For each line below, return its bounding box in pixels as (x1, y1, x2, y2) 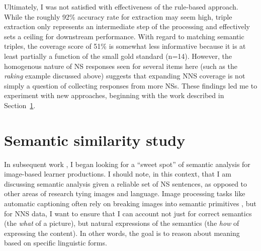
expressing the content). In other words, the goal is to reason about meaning (4, 227, 240, 238)
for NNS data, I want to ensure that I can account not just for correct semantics (4, 208, 252, 218)
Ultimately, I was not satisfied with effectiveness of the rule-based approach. (4, 2, 238, 12)
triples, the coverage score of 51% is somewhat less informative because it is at (4, 41, 246, 51)
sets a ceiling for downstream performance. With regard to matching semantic (4, 31, 244, 41)
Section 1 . (4, 100, 36, 110)
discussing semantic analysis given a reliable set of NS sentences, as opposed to (4, 178, 247, 189)
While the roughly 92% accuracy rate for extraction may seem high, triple (4, 11, 232, 22)
